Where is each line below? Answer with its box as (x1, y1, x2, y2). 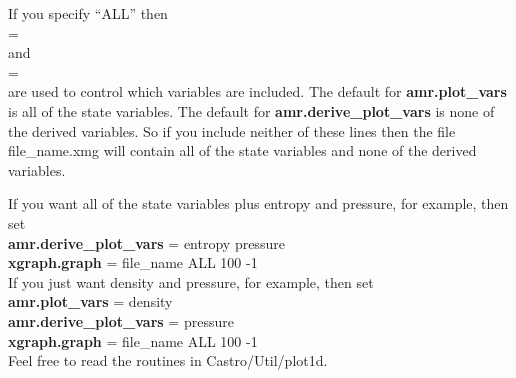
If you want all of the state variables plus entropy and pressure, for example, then (8, 193, 509, 214)
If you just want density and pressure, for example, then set (8, 271, 374, 292)
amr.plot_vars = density (8, 291, 173, 312)
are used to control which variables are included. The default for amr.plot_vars (8, 81, 507, 102)
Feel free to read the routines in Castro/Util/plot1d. (8, 350, 328, 371)
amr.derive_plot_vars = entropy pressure (8, 232, 285, 253)
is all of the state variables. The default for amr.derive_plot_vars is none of (8, 100, 495, 121)
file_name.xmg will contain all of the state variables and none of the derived (8, 140, 477, 161)
